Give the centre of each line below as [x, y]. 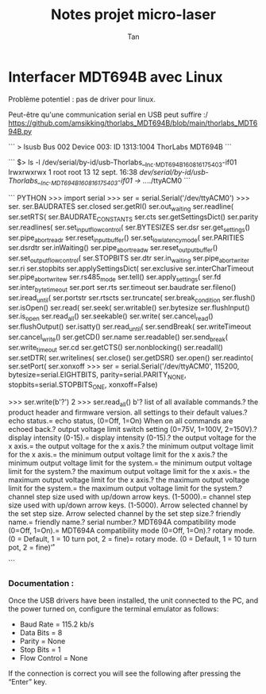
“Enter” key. [28, 682]
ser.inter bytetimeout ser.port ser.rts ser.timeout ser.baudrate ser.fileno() [122, 288]
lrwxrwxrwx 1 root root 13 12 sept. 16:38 [73, 172]
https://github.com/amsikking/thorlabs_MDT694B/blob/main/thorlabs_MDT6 [133, 123]
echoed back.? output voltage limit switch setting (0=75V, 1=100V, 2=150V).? [133, 430]
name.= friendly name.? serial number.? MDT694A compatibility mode [122, 522]
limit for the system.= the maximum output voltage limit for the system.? [125, 488]
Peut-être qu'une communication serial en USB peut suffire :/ [108, 114]
